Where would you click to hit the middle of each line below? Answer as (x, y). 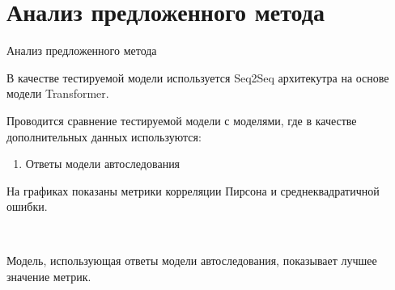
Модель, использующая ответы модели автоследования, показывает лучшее (192, 261)
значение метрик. (49, 277)
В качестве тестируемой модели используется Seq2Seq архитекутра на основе (198, 77)
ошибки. (27, 206)
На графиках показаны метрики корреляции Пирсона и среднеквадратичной (193, 190)
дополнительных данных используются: (104, 136)
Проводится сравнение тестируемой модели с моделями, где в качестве (182, 120)
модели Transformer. (58, 93)
